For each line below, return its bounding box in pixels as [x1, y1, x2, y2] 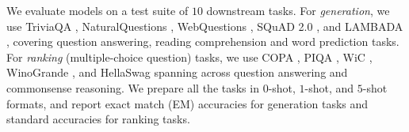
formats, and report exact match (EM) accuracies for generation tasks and [6, 95, 369, 111]
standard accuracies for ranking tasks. [6, 111, 190, 127]
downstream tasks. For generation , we [206, 2, 390, 18]
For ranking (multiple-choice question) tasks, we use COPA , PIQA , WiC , [6, 48, 373, 65]
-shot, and [304, 79, 354, 96]
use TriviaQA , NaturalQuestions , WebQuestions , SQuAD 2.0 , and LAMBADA [6, 17, 403, 34]
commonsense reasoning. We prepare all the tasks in [6, 79, 259, 96]
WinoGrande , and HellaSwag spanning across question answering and [6, 64, 348, 81]
